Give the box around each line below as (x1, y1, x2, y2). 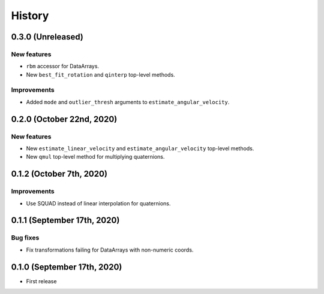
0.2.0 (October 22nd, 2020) (11, 114, 118, 124)
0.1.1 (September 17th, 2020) (11, 216, 120, 226)
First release (26, 277, 57, 284)
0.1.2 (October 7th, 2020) (11, 169, 108, 179)
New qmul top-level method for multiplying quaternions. (26, 153, 165, 160)
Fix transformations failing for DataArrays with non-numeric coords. (26, 246, 194, 253)
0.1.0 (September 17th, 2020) (11, 262, 122, 272)
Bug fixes (11, 234, 40, 242)
